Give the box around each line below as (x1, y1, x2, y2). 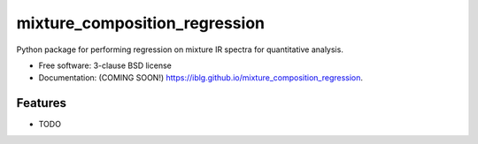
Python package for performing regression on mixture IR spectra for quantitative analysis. (16, 44, 344, 55)
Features (16, 95, 66, 110)
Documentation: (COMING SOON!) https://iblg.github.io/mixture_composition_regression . (38, 72, 363, 83)
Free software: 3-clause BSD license (38, 60, 172, 71)
